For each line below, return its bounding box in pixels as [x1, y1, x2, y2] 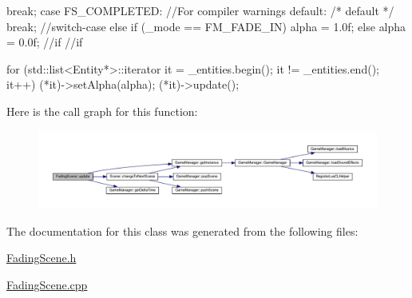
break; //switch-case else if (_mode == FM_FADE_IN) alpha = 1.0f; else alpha [6, 18, 406, 34]
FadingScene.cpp [6, 276, 88, 293]
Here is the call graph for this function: [6, 102, 198, 119]
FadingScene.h [6, 249, 77, 266]
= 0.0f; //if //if [6, 34, 83, 50]
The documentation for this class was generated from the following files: [6, 222, 359, 239]
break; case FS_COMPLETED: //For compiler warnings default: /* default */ [6, 2, 394, 18]
